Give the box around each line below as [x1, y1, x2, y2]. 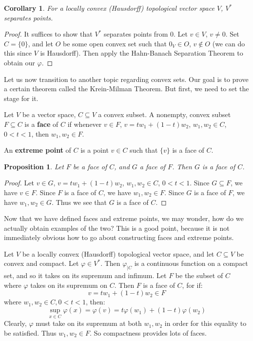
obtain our [4, 57, 35, 67]
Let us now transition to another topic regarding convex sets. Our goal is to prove [4, 74, 249, 84]
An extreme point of [4, 145, 71, 155]
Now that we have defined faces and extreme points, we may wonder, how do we [4, 213, 244, 223]
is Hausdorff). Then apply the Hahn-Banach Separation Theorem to [40, 48, 243, 58]
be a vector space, [22, 109, 76, 120]
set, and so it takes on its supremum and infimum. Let [4, 270, 167, 281]
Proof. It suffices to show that [4, 29, 93, 39]
